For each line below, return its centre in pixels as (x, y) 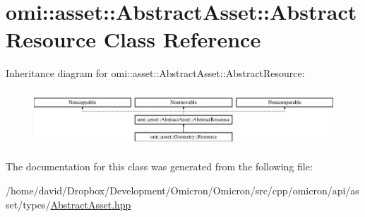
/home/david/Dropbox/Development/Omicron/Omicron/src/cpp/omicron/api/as (182, 190)
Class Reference (182, 39)
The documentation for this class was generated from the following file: (159, 166)
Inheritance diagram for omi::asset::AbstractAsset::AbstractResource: (155, 73)
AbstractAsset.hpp (91, 204)
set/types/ (28, 204)
